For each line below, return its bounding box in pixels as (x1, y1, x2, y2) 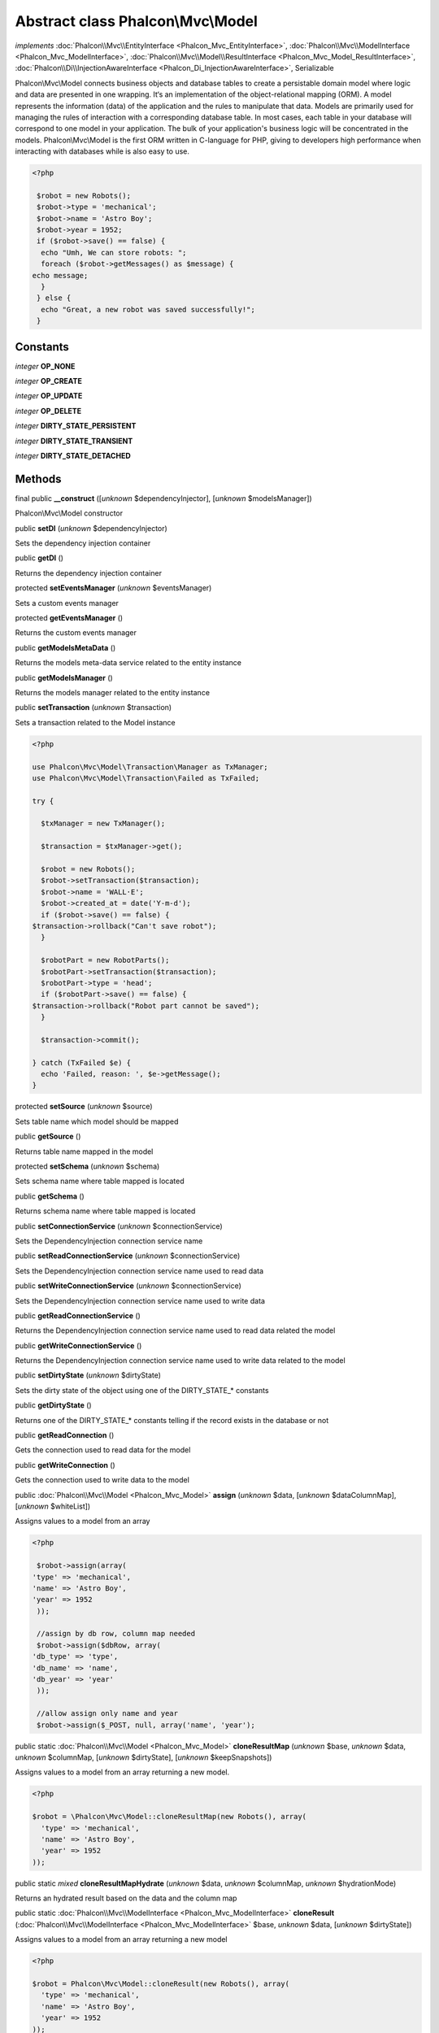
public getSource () (15, 1131, 81, 1142)
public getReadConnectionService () (15, 1310, 141, 1321)
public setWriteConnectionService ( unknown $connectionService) (15, 1281, 241, 1291)
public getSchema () (15, 1191, 85, 1201)
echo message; (32, 271, 89, 280)
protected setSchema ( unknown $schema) (15, 1161, 160, 1171)
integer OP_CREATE (15, 377, 83, 386)
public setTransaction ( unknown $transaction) (15, 703, 172, 712)
